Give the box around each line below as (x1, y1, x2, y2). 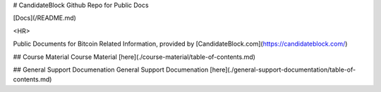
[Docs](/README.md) (13, 14, 77, 22)
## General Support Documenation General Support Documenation (13, 65, 209, 74)
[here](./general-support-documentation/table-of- (210, 65, 356, 74)
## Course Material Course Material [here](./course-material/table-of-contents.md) (13, 53, 255, 61)
